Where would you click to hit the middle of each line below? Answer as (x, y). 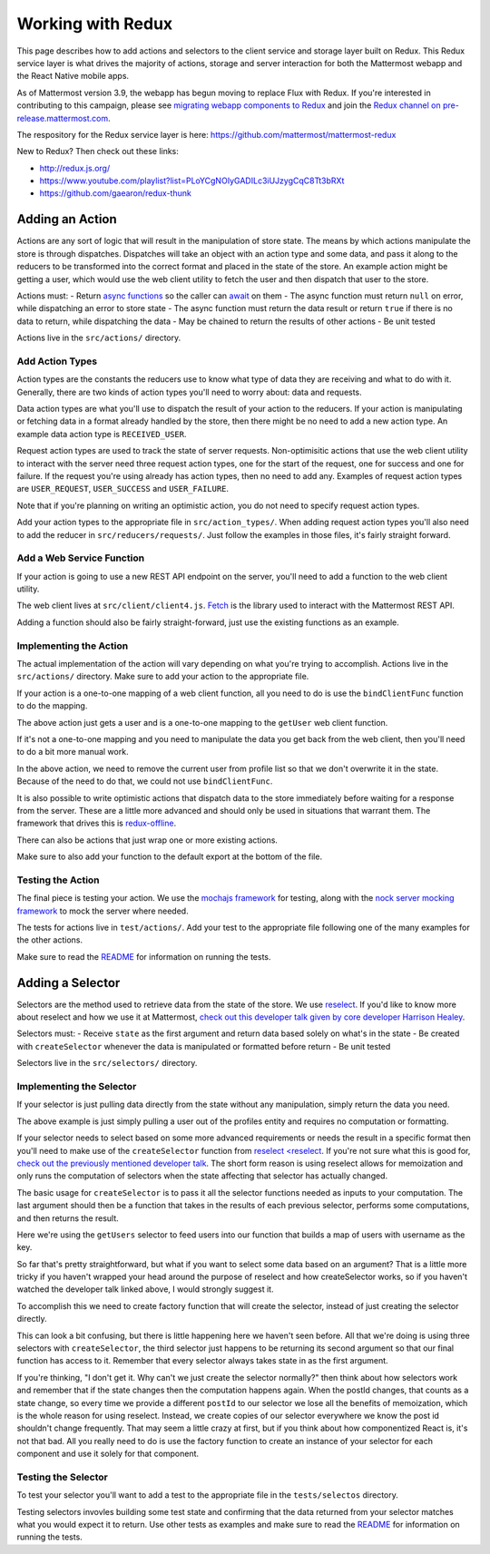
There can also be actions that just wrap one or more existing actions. (147, 840)
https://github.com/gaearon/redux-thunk (116, 193)
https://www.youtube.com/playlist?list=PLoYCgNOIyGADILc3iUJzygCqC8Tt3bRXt (192, 181)
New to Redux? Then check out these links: (98, 151)
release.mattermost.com (63, 118)
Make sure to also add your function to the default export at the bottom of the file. (169, 856)
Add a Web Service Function (81, 558)
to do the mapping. (52, 706)
